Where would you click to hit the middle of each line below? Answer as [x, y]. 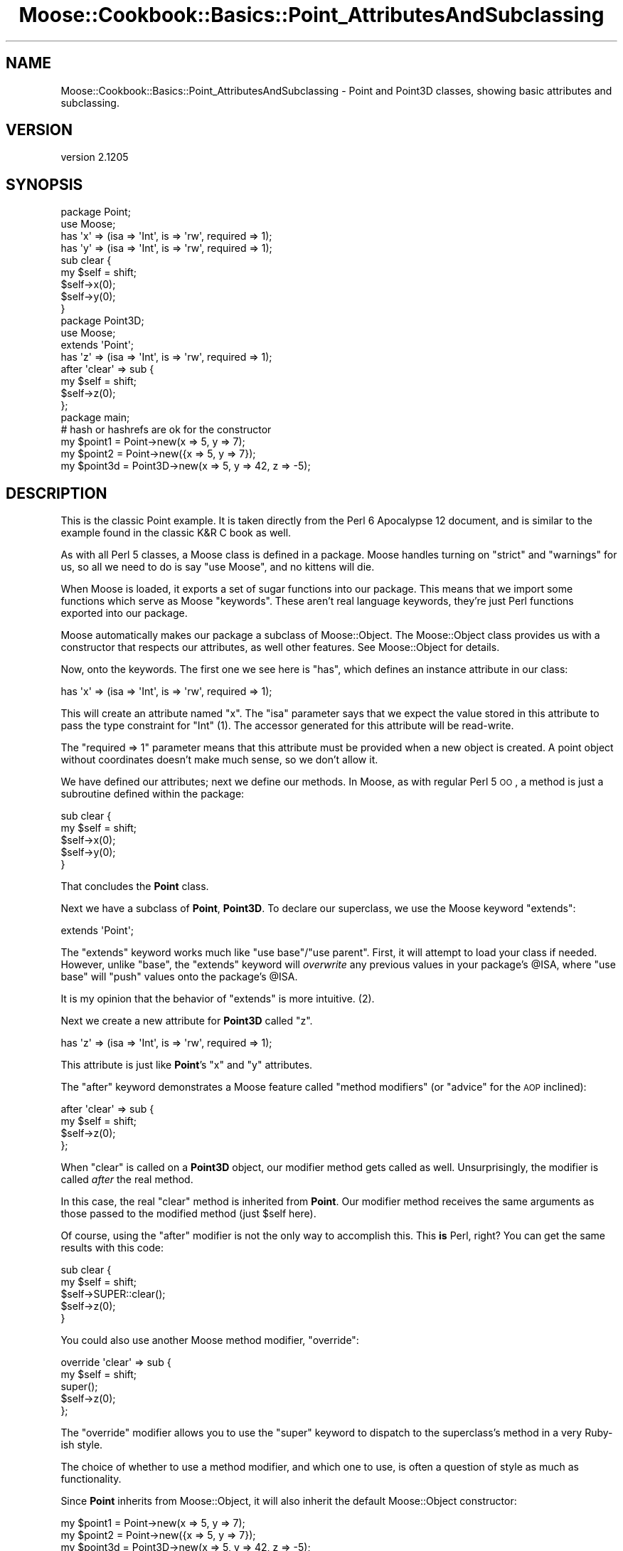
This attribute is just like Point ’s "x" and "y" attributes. [187, 1065]
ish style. [82, 1445]
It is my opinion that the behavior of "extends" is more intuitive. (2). [218, 999]
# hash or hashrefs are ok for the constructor [166, 430]
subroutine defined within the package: [153, 794]
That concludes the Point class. [135, 886]
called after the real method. [127, 1180]
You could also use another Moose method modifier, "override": [210, 1340]
